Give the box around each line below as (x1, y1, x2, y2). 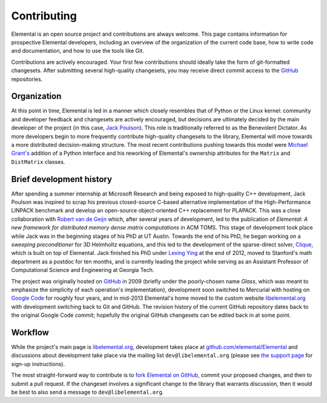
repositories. (11, 75, 43, 83)
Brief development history (11, 174, 112, 185)
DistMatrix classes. (11, 158, 65, 165)
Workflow (11, 327, 50, 337)
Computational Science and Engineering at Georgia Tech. (11, 266, 154, 274)
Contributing (11, 9, 77, 22)
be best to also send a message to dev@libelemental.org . (11, 388, 164, 396)
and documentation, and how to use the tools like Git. (11, 47, 145, 55)
